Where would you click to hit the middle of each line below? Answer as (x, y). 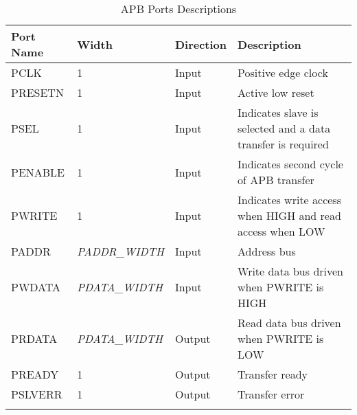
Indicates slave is (278, 112)
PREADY (35, 374)
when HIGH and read (289, 215)
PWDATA (36, 287)
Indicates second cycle (290, 164)
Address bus (267, 251)
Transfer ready (273, 374)
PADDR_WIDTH (120, 251)
